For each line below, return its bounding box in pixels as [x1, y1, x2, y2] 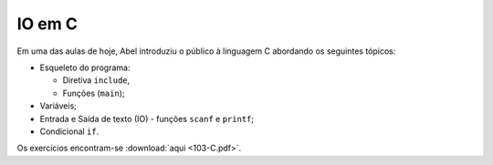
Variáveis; [39, 100, 78, 111]
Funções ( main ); [62, 88, 125, 98]
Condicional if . [39, 126, 100, 137]
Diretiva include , [62, 75, 131, 86]
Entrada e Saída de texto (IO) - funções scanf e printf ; [39, 113, 255, 124]
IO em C [16, 14, 78, 34]
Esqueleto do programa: [39, 62, 131, 73]
